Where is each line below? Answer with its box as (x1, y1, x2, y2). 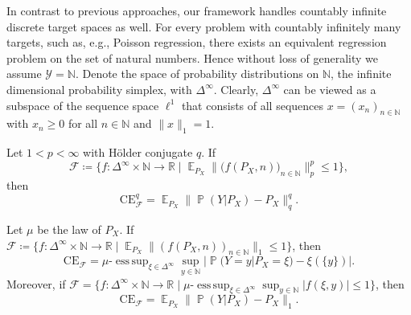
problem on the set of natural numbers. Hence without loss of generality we (6, 49, 379, 66)
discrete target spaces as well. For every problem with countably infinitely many (6, 18, 401, 35)
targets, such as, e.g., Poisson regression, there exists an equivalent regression (6, 34, 387, 51)
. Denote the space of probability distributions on (75, 65, 319, 82)
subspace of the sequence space (6, 96, 159, 113)
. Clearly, (213, 80, 259, 97)
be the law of (37, 220, 101, 237)
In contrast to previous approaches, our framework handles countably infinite (6, 2, 387, 18)
